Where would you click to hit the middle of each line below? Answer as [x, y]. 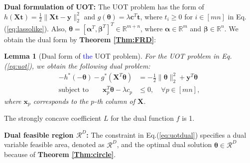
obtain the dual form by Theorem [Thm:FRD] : [80, 39]
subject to [73, 90]
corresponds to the [61, 101]
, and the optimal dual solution [164, 144]
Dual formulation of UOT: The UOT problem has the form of [104, 6]
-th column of [115, 101]
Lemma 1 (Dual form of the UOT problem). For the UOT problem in [112, 56]
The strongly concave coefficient [53, 118]
